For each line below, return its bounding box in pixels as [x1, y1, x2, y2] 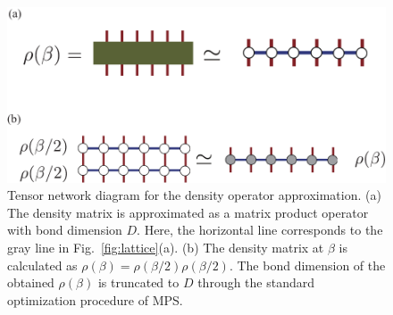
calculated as [7, 255, 78, 274]
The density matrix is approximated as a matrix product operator [7, 203, 369, 221]
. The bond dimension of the [229, 255, 386, 274]
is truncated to [97, 273, 180, 292]
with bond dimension [7, 220, 122, 239]
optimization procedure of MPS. [7, 290, 183, 309]
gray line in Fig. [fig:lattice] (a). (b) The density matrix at [7, 238, 324, 257]
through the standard [197, 273, 315, 292]
